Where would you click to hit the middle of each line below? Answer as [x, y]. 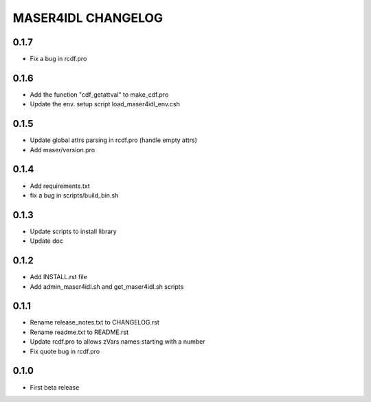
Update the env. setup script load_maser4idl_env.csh [105, 104]
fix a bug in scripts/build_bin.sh [74, 195]
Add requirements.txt [60, 186]
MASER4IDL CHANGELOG [88, 18]
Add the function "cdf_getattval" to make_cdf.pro [99, 94]
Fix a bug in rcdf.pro [58, 59]
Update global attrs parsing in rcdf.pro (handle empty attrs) [113, 140]
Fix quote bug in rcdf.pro [65, 351]
